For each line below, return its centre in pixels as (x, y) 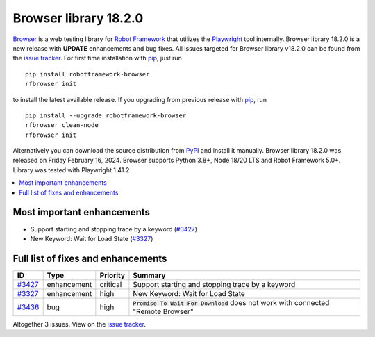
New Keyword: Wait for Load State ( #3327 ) (92, 238)
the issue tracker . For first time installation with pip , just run (97, 58)
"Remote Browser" (163, 311)
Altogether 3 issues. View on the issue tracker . (79, 324)
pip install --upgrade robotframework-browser (106, 115)
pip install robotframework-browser (87, 74)
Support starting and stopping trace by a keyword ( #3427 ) (114, 229)
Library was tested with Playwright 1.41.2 (71, 170)
